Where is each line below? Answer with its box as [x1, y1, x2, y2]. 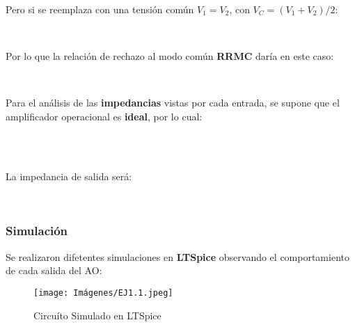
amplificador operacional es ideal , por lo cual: [6, 109, 203, 123]
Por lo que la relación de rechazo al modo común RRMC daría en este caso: [6, 48, 334, 63]
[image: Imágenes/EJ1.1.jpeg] [33, 287, 173, 298]
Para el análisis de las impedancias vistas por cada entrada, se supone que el [6, 95, 340, 109]
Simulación [6, 222, 68, 239]
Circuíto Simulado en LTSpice [33, 308, 161, 322]
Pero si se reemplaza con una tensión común [6, 1, 194, 16]
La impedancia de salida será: [6, 169, 132, 184]
